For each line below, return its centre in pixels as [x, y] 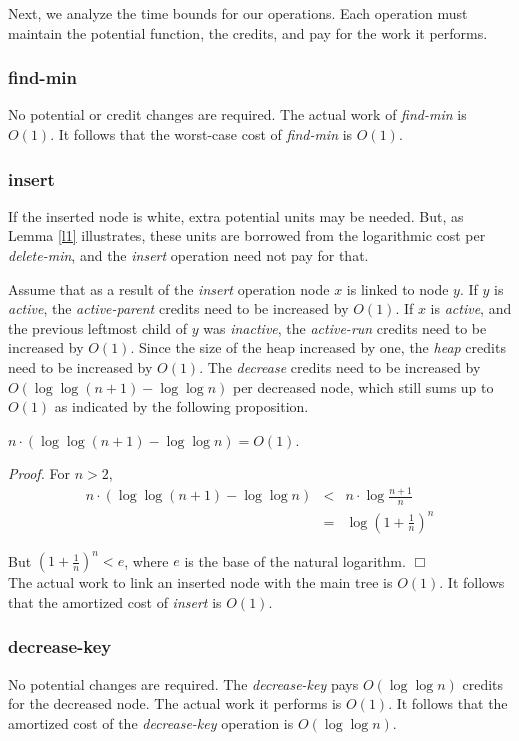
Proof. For [39, 473]
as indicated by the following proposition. [181, 406]
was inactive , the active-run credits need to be [345, 327]
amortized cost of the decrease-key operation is [151, 722]
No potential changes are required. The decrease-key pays [183, 683]
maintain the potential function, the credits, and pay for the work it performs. [248, 32]
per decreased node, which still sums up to [363, 386]
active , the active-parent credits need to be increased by [178, 308]
